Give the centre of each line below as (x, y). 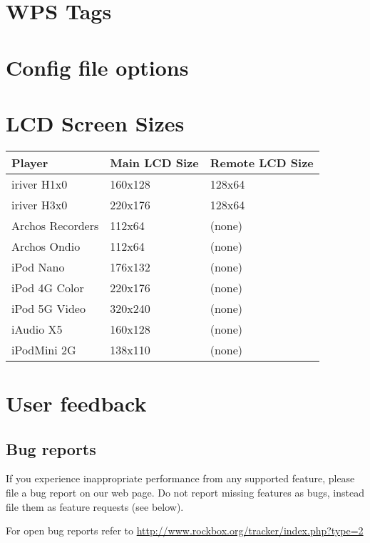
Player (30, 162)
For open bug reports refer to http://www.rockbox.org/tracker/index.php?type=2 (185, 530)
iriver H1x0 (40, 184)
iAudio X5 (37, 329)
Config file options (97, 67)
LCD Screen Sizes (95, 123)
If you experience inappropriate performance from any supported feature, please (180, 478)
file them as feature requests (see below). (95, 506)
